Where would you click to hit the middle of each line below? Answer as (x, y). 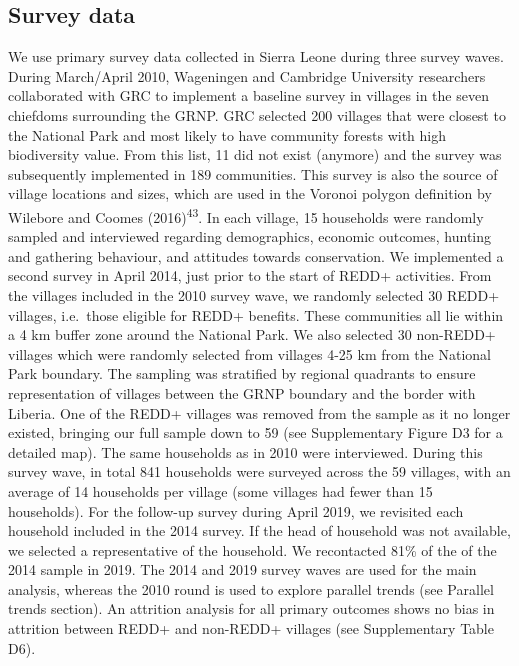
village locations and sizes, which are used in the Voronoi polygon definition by (250, 193)
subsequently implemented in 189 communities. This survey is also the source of (253, 173)
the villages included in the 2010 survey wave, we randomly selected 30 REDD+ (254, 294)
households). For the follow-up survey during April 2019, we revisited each (236, 510)
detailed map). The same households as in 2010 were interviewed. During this (245, 451)
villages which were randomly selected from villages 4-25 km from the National (249, 353)
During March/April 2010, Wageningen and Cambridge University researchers (247, 75)
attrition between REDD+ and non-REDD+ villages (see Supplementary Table (251, 628)
